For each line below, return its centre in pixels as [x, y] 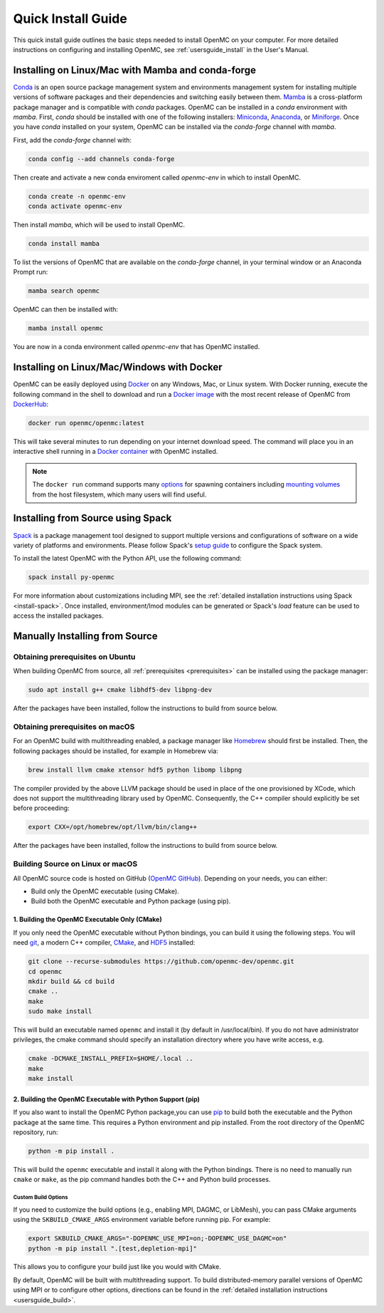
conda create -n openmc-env [77, 196]
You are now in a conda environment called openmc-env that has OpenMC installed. [137, 347]
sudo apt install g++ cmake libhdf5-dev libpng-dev [120, 690]
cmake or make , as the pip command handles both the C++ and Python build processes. [142, 1180]
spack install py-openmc [71, 577]
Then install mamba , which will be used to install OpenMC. [99, 225]
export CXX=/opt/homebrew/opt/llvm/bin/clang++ [112, 827]
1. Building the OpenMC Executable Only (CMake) [88, 920]
